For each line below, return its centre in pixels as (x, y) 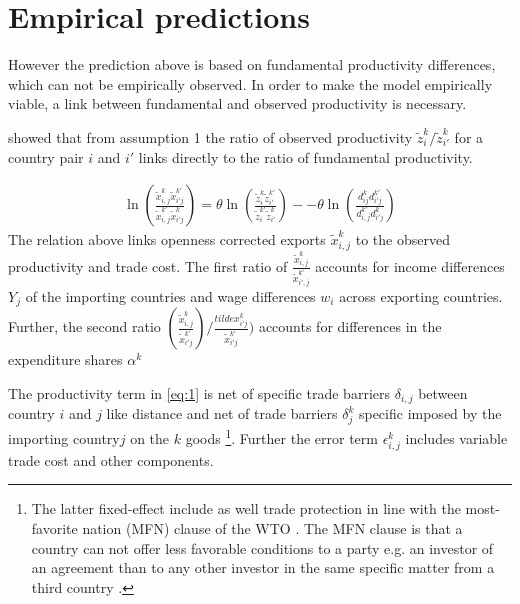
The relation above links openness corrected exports (167, 239)
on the (150, 437)
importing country (64, 437)
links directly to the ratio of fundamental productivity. (305, 156)
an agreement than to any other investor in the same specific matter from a (263, 567)
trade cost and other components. (111, 459)
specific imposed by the (430, 413)
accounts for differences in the (350, 326)
